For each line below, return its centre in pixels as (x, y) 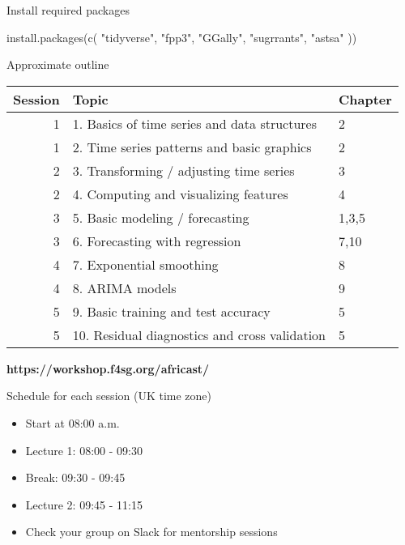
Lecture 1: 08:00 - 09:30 (84, 450)
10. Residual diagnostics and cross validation (199, 334)
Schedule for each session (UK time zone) (109, 396)
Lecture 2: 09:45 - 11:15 (84, 504)
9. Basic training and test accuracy (171, 311)
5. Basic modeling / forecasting (161, 217)
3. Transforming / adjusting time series (183, 170)
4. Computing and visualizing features (180, 194)
